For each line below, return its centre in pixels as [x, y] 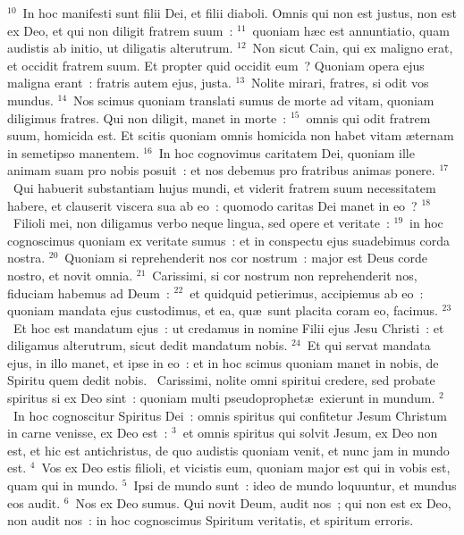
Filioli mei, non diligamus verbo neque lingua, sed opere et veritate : [201, 223]
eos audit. [34, 502]
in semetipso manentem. [73, 152]
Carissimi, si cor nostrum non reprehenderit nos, [285, 275]
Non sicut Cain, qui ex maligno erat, [353, 48]
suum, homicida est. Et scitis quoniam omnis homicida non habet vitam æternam [231, 135]
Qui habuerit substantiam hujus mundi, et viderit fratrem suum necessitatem [224, 187]
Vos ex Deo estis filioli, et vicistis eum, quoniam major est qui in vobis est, [246, 468]
